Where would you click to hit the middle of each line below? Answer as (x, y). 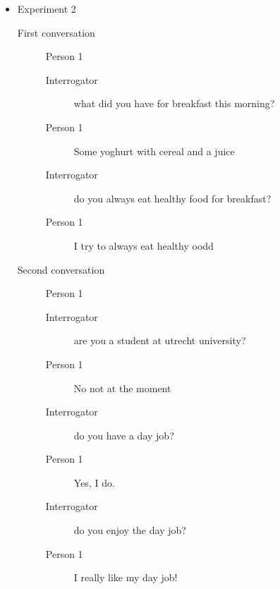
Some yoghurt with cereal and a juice (154, 151)
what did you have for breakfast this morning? (174, 103)
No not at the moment (122, 388)
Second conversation (61, 269)
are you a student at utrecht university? (160, 340)
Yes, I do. (94, 482)
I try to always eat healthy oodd (144, 245)
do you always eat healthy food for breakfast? (172, 198)
